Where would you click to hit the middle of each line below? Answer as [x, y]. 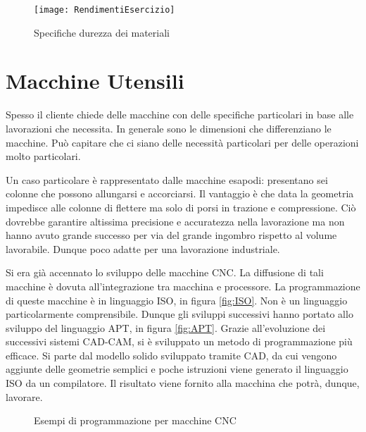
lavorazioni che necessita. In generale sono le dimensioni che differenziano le [169, 128]
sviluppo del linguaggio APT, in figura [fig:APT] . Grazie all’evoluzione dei [166, 327]
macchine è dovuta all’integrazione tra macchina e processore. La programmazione [183, 286]
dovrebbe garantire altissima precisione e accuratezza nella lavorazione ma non [175, 221]
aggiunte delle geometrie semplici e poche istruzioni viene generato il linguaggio [177, 369]
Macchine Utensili [95, 81]
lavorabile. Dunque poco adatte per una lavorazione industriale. [143, 248]
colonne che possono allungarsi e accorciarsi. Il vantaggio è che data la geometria [180, 193]
